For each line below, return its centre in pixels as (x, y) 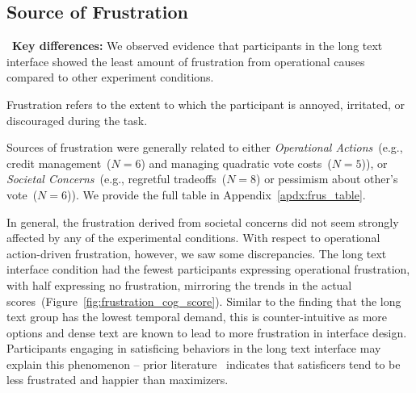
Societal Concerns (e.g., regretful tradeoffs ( (117, 179)
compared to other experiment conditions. (110, 77)
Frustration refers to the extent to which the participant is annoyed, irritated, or (206, 104)
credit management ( (59, 163)
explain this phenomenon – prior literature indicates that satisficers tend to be (204, 364)
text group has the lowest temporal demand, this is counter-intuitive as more (197, 317)
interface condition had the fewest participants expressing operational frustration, (208, 269)
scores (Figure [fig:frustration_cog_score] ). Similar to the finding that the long (204, 301)
